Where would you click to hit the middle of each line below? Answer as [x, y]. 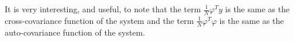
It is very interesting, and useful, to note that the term [103, 9]
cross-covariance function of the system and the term [99, 20]
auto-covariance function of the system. [75, 32]
